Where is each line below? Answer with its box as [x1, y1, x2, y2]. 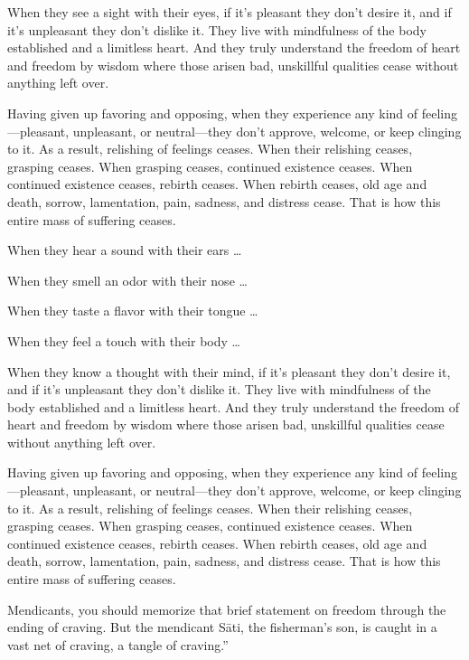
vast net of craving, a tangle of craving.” [7, 635, 229, 654]
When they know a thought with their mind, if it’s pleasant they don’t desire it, [7, 362, 451, 381]
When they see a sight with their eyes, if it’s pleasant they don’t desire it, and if [7, 3, 452, 21]
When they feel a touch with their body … [7, 331, 240, 350]
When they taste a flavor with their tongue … [7, 301, 258, 320]
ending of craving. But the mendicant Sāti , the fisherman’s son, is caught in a [7, 618, 437, 636]
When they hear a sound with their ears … [7, 240, 242, 259]
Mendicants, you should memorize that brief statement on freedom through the [7, 599, 446, 618]
